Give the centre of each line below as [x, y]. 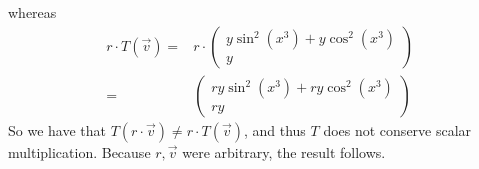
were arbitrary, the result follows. [284, 151]
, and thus [274, 129]
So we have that [57, 129]
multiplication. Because [79, 151]
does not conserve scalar [397, 129]
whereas [32, 12]
